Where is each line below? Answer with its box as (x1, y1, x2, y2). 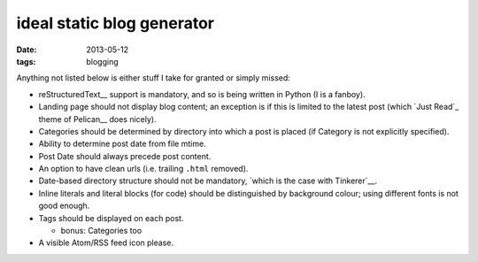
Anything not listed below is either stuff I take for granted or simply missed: (16, 73, 291, 83)
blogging (86, 56, 119, 66)
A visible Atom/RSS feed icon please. (38, 237, 174, 248)
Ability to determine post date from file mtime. (38, 138, 207, 150)
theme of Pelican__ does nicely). (38, 113, 157, 124)
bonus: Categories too (60, 226, 143, 236)
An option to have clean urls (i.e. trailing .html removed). (38, 164, 249, 174)
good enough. (38, 200, 90, 212)
